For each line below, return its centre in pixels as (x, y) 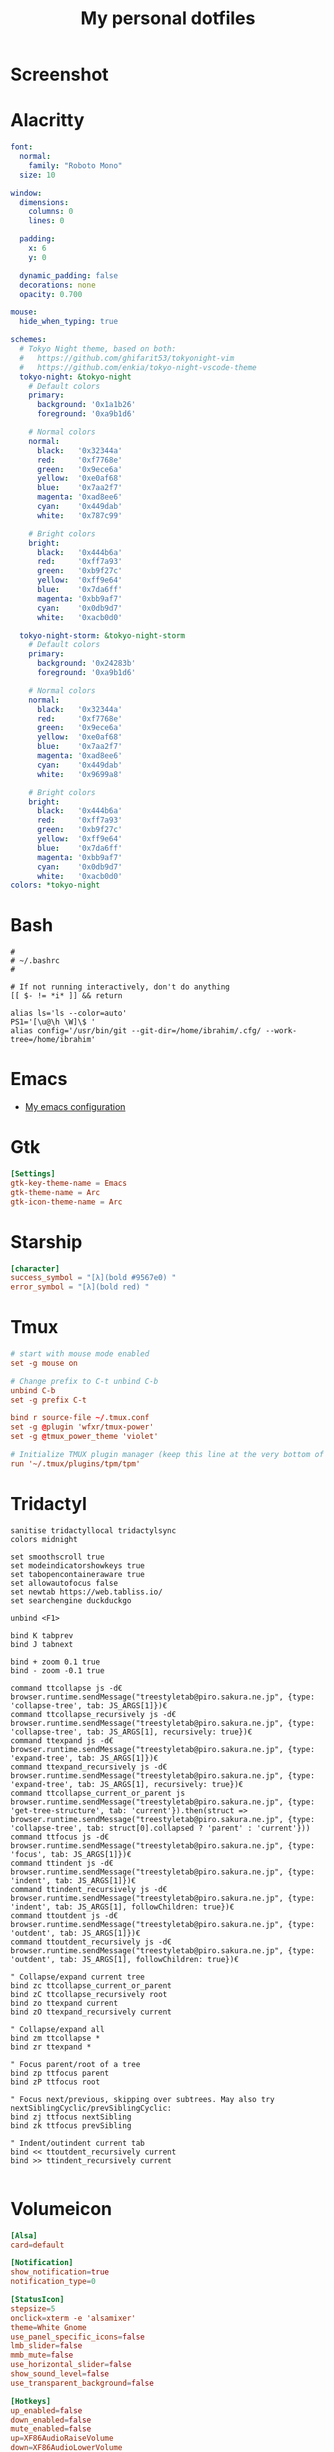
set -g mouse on (44, 1363)
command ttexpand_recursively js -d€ (89, 1767)
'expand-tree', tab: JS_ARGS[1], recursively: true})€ (127, 1784)
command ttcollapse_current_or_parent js (98, 1793)
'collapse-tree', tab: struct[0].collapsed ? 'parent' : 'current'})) (160, 1828)
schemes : (28, 340)
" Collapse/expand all (57, 2029)
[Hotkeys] (31, 2401)
